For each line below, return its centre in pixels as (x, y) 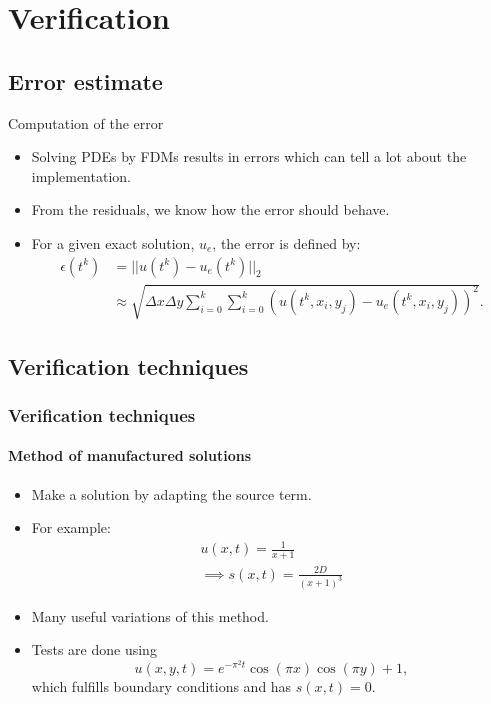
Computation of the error (86, 122)
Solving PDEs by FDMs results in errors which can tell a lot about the (249, 156)
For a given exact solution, (113, 242)
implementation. (81, 175)
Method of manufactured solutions (129, 455)
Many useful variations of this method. (150, 615)
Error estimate (85, 80)
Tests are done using (94, 649)
